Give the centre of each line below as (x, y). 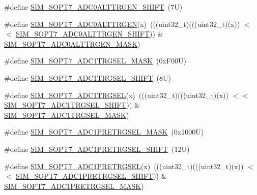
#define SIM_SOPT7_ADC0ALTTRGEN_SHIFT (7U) (93, 7)
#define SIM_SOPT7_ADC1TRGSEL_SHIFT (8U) (88, 77)
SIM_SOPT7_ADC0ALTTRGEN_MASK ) (72, 43)
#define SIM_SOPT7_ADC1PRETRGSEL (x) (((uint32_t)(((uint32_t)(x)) (124, 166)
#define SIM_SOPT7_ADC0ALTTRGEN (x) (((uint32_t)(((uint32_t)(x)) (122, 24)
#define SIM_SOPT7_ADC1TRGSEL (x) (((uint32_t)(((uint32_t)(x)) (117, 95)
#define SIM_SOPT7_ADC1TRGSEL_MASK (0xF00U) (95, 61)
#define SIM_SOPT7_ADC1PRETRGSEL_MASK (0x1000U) (104, 132)
